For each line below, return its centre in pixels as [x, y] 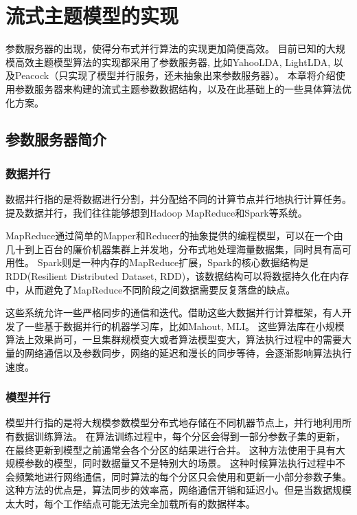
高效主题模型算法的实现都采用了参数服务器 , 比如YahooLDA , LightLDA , [173, 62]
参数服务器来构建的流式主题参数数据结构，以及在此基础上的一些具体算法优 [183, 88]
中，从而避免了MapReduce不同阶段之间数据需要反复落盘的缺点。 [151, 289]
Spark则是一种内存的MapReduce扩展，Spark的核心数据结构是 [173, 262]
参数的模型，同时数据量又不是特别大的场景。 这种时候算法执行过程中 [180, 463]
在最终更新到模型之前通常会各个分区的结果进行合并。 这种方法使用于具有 [171, 449]
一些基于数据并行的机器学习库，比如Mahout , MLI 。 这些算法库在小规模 [184, 326]
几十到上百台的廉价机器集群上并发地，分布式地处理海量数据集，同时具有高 [174, 249]
